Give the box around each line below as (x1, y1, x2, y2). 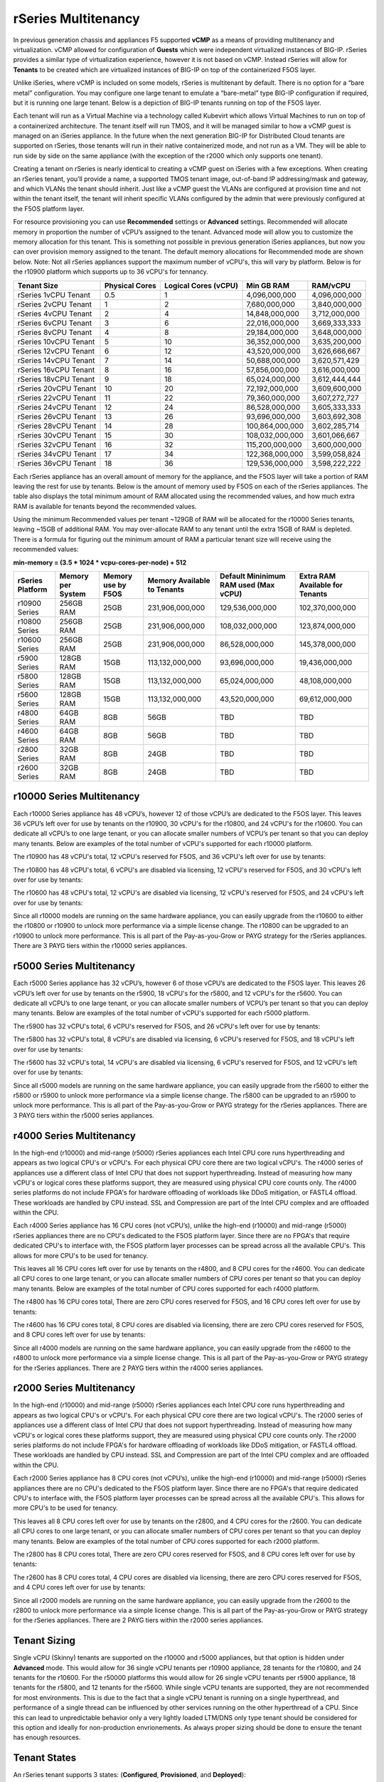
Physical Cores (104, 280, 156, 290)
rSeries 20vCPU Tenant (17, 383, 97, 393)
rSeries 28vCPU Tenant (17, 421, 97, 431)
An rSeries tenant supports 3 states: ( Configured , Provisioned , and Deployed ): (13, 1771, 246, 1779)
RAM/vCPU (311, 280, 351, 290)
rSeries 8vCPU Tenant (17, 327, 92, 337)
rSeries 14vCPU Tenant (17, 355, 95, 365)
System (59, 589, 86, 599)
